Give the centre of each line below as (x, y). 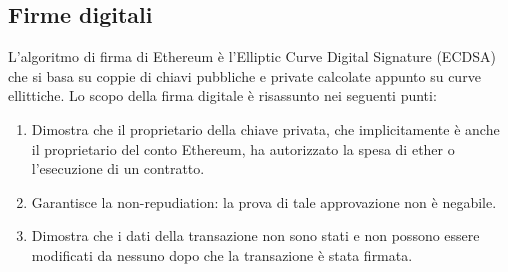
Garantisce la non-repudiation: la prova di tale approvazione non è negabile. (264, 201)
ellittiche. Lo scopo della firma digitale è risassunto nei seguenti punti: (222, 95)
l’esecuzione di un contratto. (118, 168)
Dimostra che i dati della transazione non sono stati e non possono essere (255, 235)
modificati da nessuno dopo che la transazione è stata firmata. (222, 254)
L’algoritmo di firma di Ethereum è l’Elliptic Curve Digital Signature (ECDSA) (252, 56)
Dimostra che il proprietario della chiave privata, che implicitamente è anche (265, 128)
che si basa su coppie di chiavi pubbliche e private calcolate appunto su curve (244, 75)
